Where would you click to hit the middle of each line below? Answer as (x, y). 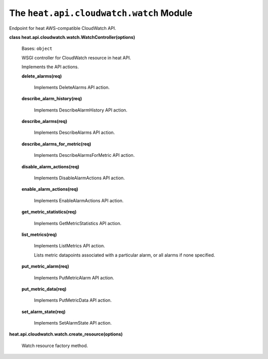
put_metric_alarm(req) (45, 266)
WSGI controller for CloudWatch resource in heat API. (76, 58)
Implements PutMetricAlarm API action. (74, 278)
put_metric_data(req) (44, 289)
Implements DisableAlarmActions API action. (79, 178)
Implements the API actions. (50, 67)
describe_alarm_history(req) (52, 99)
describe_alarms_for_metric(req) (56, 144)
